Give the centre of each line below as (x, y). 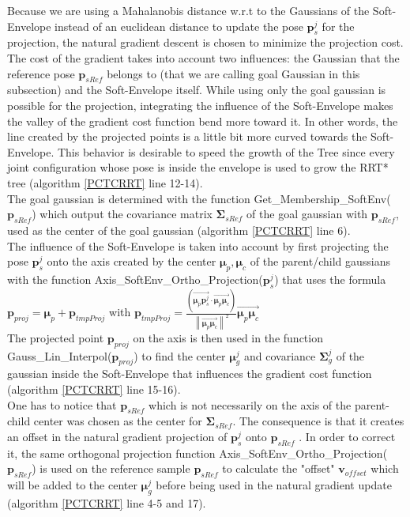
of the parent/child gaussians (320, 261)
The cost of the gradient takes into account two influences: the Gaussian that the (203, 57)
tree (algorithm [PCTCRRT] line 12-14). (105, 182)
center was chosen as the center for (118, 421)
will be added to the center (72, 485)
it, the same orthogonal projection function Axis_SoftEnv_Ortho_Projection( (197, 453)
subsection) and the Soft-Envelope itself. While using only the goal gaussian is (197, 90)
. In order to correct (347, 437)
